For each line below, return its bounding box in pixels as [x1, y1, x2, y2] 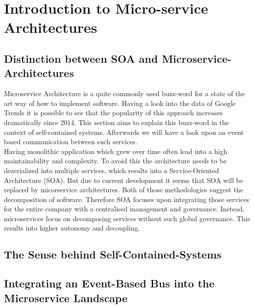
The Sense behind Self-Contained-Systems [4, 247, 222, 262]
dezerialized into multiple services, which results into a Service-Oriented [4, 165, 219, 175]
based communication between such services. [4, 136, 138, 147]
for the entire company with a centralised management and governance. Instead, [4, 204, 245, 214]
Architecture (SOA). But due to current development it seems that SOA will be [4, 175, 243, 185]
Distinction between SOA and [4, 51, 158, 66]
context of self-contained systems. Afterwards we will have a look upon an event [4, 127, 244, 137]
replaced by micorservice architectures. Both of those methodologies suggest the [4, 184, 243, 195]
